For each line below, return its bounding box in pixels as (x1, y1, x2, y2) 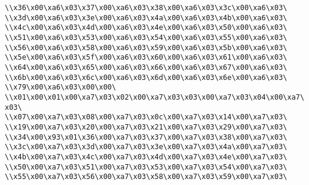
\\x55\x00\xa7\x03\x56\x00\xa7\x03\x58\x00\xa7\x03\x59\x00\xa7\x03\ (5, 172, 287, 181)
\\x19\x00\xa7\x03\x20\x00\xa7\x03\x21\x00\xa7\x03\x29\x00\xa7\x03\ (5, 122, 287, 131)
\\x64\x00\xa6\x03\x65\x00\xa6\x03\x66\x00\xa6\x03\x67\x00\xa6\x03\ (5, 63, 287, 72)
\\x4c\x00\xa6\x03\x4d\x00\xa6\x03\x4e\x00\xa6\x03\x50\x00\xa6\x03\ (5, 23, 287, 32)
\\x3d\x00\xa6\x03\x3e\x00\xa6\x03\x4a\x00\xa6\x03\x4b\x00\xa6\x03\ (5, 13, 287, 22)
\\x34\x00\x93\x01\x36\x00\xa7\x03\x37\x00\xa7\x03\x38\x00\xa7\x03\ (5, 132, 287, 141)
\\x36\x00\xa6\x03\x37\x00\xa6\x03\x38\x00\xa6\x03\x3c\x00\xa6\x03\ (5, 4, 287, 12)
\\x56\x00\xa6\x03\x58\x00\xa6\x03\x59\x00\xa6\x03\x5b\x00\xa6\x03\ (5, 43, 287, 52)
